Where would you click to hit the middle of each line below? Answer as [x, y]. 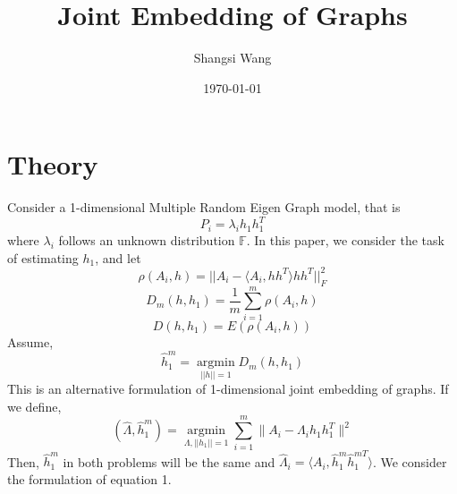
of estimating [43, 257]
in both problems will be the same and [169, 461]
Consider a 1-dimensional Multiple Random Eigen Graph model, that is [204, 207]
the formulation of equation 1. [89, 478]
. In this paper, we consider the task [345, 240]
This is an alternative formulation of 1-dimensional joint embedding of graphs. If [228, 389]
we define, [34, 406]
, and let [118, 257]
